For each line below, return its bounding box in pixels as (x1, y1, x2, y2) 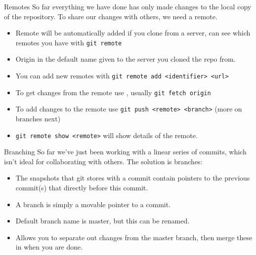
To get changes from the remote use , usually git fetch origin (15, 87, 211, 97)
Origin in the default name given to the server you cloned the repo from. (15, 54, 236, 64)
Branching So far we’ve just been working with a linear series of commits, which (4, 146, 247, 157)
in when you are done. (15, 242, 83, 252)
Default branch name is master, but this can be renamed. (15, 216, 190, 226)
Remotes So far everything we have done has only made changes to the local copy (4, 1, 252, 11)
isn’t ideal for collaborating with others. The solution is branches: (4, 156, 203, 166)
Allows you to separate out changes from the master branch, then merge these (15, 232, 253, 242)
